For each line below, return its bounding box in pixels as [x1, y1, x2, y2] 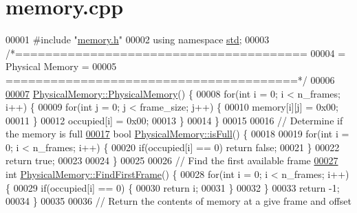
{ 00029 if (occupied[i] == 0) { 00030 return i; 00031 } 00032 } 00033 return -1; [6, 180, 340, 194]
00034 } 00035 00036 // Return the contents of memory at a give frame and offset [6, 194, 351, 208]
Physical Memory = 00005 [6, 59, 117, 74]
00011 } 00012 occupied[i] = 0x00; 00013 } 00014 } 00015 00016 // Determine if [6, 113, 343, 127]
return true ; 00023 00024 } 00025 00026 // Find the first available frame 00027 [6, 153, 338, 168]
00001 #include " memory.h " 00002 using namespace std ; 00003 [6, 32, 270, 47]
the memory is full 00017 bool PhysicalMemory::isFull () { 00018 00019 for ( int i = [6, 126, 349, 141]
